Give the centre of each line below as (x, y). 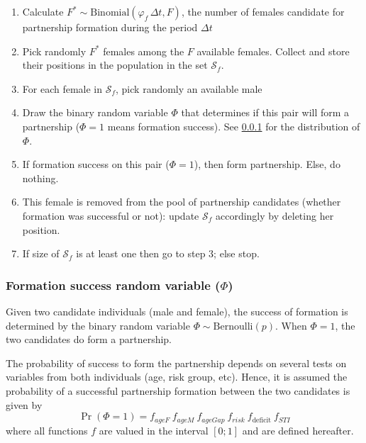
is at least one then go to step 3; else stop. (168, 253)
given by (24, 404)
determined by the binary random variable (98, 325)
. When (291, 325)
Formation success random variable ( (113, 285)
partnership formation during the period (110, 27)
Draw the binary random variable (95, 112)
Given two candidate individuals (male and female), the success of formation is (177, 311)
